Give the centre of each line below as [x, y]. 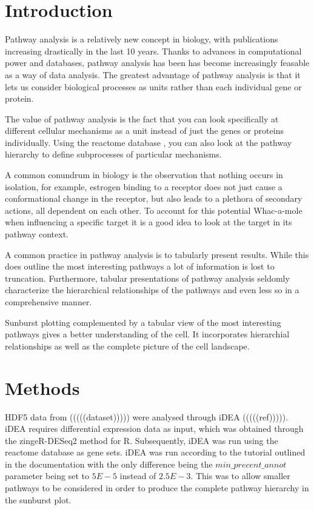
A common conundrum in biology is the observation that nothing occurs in [144, 175]
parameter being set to [47, 476]
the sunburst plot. [38, 499]
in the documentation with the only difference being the [109, 464]
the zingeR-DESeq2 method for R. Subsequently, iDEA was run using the [142, 440]
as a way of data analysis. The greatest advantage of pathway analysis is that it [153, 74]
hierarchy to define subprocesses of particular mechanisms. [113, 154]
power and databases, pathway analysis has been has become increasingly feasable [157, 63]
